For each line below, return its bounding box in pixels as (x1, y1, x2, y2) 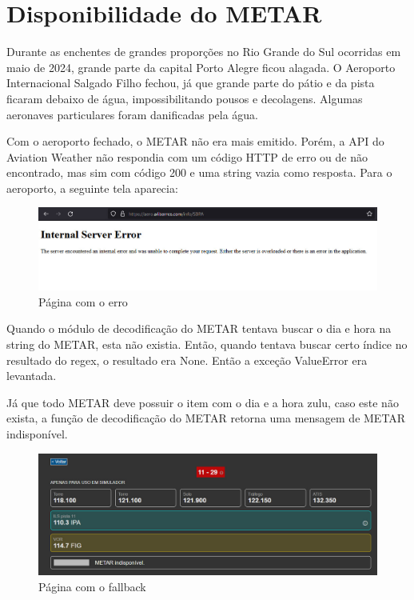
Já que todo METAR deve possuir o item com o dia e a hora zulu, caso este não (6, 394, 399, 410)
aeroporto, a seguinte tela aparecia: (6, 179, 178, 196)
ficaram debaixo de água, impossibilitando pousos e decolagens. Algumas (6, 90, 363, 106)
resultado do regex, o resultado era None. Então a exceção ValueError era (6, 351, 368, 368)
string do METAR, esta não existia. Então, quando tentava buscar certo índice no (6, 336, 408, 353)
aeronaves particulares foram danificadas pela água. (6, 106, 259, 122)
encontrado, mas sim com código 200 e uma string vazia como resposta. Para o (6, 164, 392, 181)
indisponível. (6, 426, 68, 442)
